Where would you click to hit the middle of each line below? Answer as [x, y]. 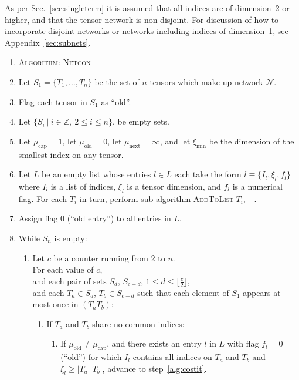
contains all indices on [172, 357]
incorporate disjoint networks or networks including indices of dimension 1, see [147, 31]
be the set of [117, 81]
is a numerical [257, 186]
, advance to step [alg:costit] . [154, 368]
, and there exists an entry [154, 343]
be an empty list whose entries [96, 174]
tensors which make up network [206, 81]
